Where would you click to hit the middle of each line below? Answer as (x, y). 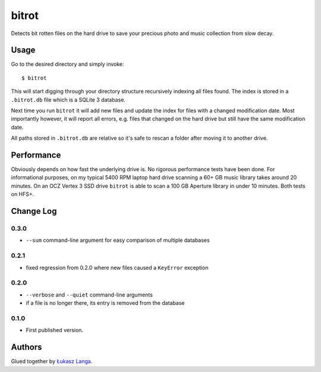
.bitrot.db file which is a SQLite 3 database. (68, 100)
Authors (26, 347)
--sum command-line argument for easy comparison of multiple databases (118, 240)
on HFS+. (23, 194)
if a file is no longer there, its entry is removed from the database (105, 303)
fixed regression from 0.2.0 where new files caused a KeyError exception (117, 267)
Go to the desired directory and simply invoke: (67, 64)
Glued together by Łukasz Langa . (52, 361)
